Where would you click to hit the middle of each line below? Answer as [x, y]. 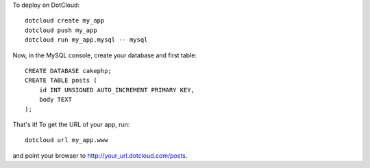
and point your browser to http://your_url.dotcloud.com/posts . [100, 155]
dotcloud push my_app [61, 30]
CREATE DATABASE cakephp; [69, 71]
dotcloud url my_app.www [66, 140]
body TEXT [55, 100]
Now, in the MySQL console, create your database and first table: [105, 55]
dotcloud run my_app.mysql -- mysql [86, 40]
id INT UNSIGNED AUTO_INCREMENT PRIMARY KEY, [117, 90]
